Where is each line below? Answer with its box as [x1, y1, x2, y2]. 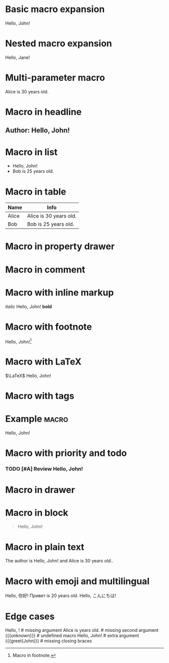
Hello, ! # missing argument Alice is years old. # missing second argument [5, 627, 159, 633]
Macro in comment [5, 264, 86, 275]
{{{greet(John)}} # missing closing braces [5, 638, 92, 644]
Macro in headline [5, 107, 82, 118]
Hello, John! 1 [5, 338, 32, 345]
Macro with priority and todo [5, 447, 127, 459]
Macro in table [5, 186, 66, 197]
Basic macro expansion [5, 4, 105, 15]
